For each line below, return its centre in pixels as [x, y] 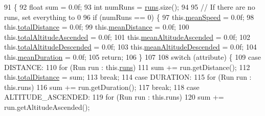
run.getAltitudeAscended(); [47, 107]
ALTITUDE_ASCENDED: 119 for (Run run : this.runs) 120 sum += [114, 97]
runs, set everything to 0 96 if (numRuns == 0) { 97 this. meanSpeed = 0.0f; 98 [129, 17]
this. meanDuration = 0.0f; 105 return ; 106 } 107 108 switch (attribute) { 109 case [132, 56]
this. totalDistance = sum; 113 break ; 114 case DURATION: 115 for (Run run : [128, 77]
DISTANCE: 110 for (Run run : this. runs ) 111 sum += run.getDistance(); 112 [127, 67]
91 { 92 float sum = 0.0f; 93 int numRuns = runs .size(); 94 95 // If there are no [130, 7]
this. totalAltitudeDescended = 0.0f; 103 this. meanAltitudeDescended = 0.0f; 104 [130, 47]
